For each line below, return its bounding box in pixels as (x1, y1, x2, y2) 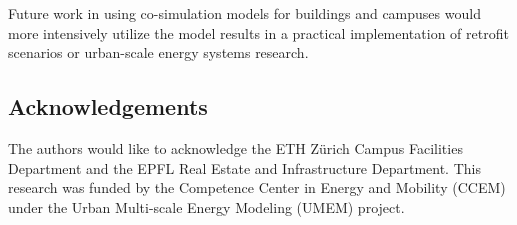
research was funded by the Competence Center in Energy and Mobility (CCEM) (8, 177, 506, 198)
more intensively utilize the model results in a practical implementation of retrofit (8, 22, 509, 43)
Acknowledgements (8, 91, 208, 122)
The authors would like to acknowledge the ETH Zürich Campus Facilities (8, 137, 463, 158)
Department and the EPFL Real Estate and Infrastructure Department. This (8, 157, 481, 178)
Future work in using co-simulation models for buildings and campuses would (8, 3, 481, 23)
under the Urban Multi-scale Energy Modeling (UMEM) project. (8, 196, 405, 217)
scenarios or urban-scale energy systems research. (8, 42, 309, 63)
